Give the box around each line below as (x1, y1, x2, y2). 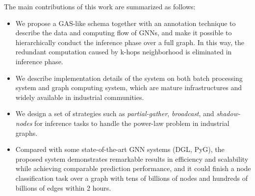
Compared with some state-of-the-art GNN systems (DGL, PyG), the (15, 144, 225, 154)
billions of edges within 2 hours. (15, 182, 111, 193)
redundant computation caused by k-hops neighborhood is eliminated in (15, 47, 232, 57)
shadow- (216, 108, 240, 119)
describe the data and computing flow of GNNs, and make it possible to (15, 27, 232, 38)
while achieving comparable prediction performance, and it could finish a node (15, 163, 251, 173)
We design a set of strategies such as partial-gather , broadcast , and (15, 108, 214, 119)
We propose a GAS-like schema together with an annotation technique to (15, 18, 236, 28)
